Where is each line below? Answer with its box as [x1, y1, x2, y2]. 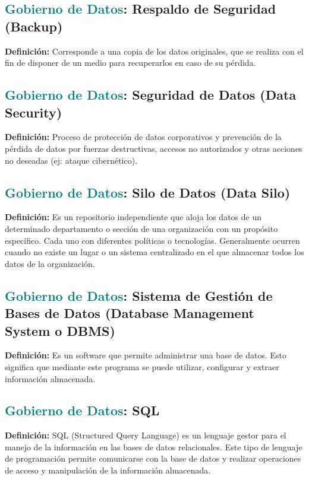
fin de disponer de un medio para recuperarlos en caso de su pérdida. [5, 56, 256, 69]
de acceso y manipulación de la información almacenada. [5, 464, 211, 476]
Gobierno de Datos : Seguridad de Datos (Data [5, 85, 297, 104]
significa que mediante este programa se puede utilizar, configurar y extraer [5, 360, 279, 373]
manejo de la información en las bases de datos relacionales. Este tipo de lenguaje [5, 440, 302, 453]
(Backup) [5, 17, 63, 35]
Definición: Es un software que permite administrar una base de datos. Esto [5, 349, 287, 361]
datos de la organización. [5, 257, 95, 269]
